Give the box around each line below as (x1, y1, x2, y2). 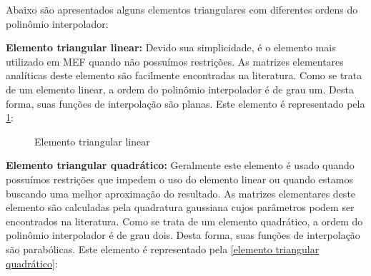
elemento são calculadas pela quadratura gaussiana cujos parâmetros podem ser (6, 200, 355, 215)
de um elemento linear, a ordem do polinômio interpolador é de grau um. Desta (6, 81, 354, 96)
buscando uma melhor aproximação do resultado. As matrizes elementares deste (6, 185, 356, 200)
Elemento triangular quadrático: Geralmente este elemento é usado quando (6, 158, 355, 173)
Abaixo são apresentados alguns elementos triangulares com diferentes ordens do (6, 2, 358, 16)
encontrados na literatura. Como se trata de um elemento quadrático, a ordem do (6, 213, 363, 228)
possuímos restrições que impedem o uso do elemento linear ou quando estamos (6, 171, 354, 186)
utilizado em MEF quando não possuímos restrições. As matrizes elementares (6, 53, 344, 68)
